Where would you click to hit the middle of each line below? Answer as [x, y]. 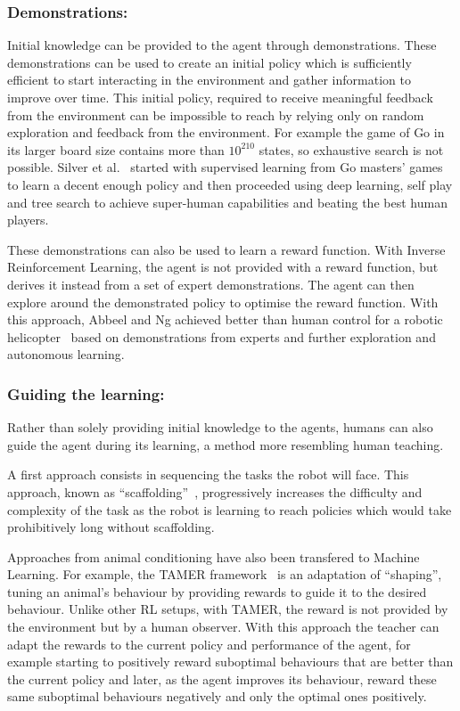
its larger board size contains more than [116, 149]
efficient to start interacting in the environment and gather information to [209, 80]
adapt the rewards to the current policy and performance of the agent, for [209, 644]
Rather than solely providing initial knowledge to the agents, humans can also [220, 427]
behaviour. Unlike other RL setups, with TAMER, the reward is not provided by [228, 609]
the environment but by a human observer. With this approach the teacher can [223, 627]
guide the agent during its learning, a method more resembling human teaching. [226, 444]
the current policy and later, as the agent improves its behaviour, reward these [222, 678]
